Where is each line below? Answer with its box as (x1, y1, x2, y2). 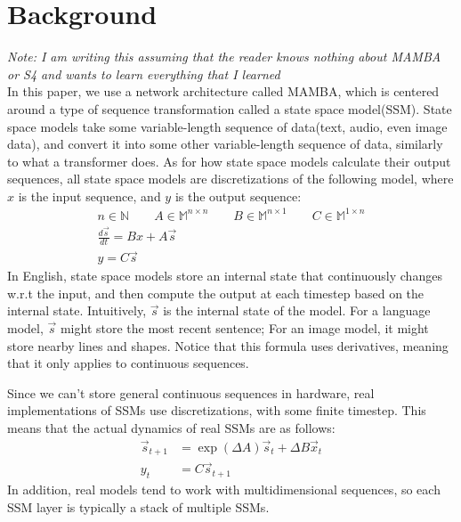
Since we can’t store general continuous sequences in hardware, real (7, 383, 375, 402)
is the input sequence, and (18, 186, 161, 205)
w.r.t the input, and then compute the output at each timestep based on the (7, 283, 425, 302)
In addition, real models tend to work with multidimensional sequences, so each (7, 480, 441, 499)
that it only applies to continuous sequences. (7, 354, 249, 372)
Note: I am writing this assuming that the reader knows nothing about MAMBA (7, 47, 441, 66)
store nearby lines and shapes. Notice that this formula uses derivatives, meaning (7, 336, 449, 355)
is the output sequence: (174, 186, 302, 205)
